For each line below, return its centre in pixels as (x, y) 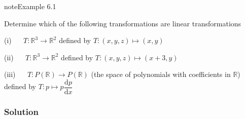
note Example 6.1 (30, 6)
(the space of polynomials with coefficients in (161, 74)
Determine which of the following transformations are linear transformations (123, 23)
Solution (21, 111)
